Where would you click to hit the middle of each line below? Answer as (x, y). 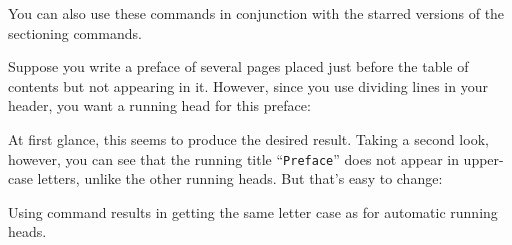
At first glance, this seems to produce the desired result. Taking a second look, (248, 138)
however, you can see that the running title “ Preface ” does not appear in (233, 158)
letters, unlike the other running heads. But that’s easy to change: (240, 178)
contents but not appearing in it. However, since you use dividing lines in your (248, 85)
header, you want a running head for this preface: (159, 105)
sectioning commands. (75, 32)
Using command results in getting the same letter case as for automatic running (253, 211)
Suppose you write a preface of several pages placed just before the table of (238, 66)
